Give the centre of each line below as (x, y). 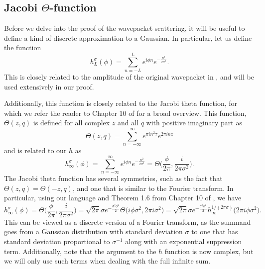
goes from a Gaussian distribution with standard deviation (93, 231)
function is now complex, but (209, 251)
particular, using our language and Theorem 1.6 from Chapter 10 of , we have (123, 198)
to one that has (215, 231)
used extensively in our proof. (49, 86)
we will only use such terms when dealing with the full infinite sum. (107, 261)
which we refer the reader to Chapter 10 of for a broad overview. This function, (125, 113)
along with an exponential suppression (184, 241)
